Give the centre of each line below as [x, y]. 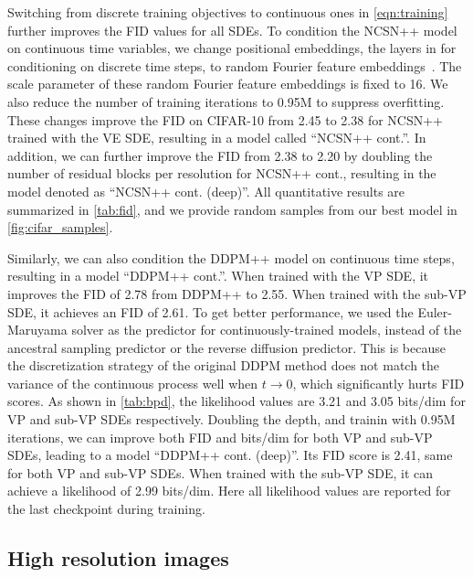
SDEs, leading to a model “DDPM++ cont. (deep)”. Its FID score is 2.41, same [230, 455]
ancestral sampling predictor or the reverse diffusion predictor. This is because [226, 347]
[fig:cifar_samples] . [60, 227]
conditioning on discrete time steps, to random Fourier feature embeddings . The [235, 65]
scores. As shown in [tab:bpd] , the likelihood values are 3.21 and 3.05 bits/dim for [236, 401]
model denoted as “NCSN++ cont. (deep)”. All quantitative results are [206, 191]
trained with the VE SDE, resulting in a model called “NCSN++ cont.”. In [217, 138]
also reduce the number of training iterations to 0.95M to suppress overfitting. [226, 101]
